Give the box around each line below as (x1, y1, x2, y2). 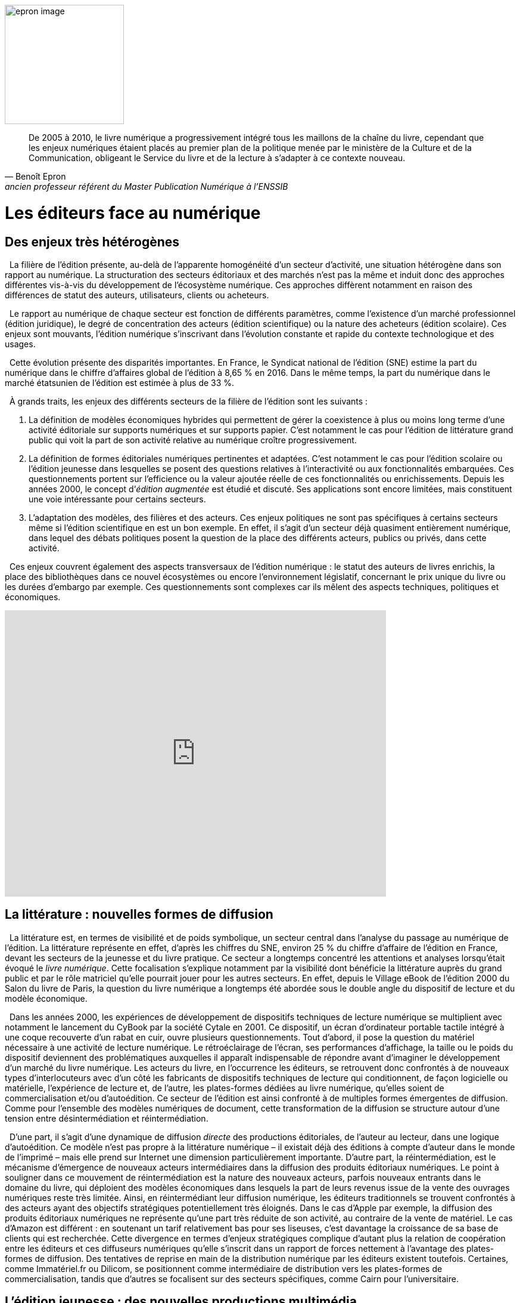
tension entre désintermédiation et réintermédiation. (5, 1113, 208, 1123)
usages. (5, 338, 36, 349)
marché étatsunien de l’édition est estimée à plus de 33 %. (5, 377, 235, 388)
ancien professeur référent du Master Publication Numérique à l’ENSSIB (5, 181, 288, 192)
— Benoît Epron (5, 171, 66, 181)
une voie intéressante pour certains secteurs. (29, 493, 206, 504)
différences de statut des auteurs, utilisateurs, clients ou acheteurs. (5, 289, 269, 300)
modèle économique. (5, 993, 88, 1004)
